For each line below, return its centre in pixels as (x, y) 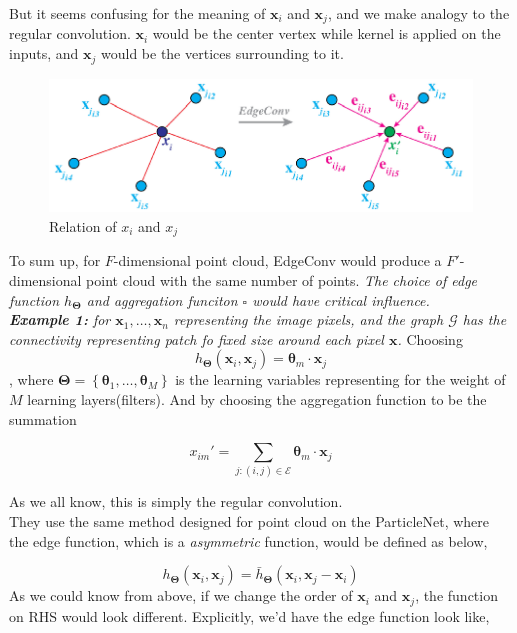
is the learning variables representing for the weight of (340, 379)
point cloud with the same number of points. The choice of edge (282, 280)
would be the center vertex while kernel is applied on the (326, 33)
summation (43, 418)
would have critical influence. (341, 299)
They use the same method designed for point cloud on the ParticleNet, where (249, 521)
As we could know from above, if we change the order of (181, 595)
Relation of (83, 225)
